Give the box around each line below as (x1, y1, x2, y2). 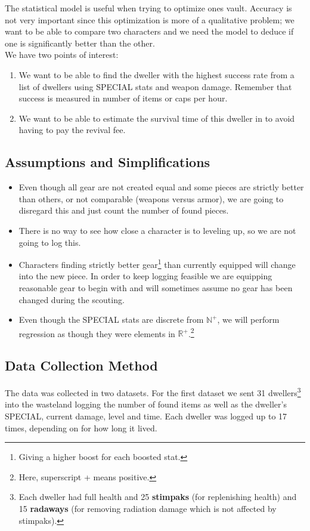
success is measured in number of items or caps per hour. (18, 92, 228, 104)
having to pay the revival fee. (18, 124, 126, 136)
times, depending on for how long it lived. (5, 421, 157, 434)
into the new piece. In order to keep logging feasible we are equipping (18, 270, 272, 282)
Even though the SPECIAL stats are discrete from (18, 313, 204, 326)
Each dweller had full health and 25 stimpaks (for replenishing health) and (18, 490, 297, 503)
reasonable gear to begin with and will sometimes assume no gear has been (18, 281, 293, 294)
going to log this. (18, 236, 81, 248)
